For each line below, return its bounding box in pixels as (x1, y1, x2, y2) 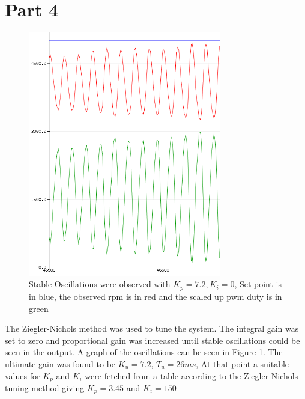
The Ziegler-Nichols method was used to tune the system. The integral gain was (5, 322, 299, 335)
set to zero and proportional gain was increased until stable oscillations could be (5, 334, 300, 346)
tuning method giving (5, 381, 85, 394)
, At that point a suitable (196, 357, 289, 370)
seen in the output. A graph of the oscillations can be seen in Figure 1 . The (5, 346, 283, 358)
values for (5, 369, 40, 382)
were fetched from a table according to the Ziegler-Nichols (85, 369, 298, 382)
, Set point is (234, 278, 282, 290)
